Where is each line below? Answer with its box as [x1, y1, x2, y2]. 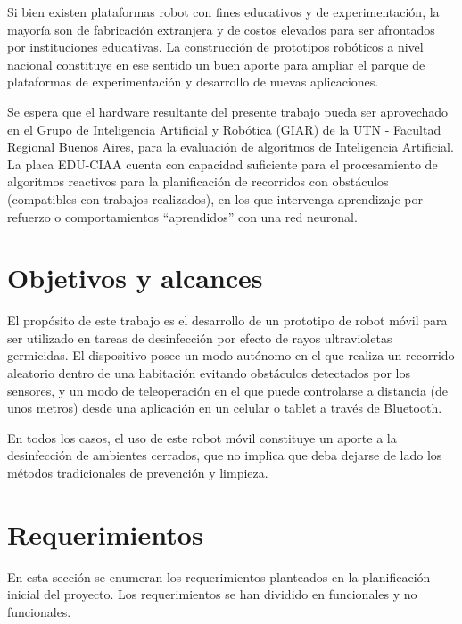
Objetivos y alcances [7, 259, 263, 296]
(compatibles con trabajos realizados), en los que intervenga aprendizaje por [7, 189, 424, 208]
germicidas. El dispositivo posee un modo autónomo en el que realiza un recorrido [7, 346, 455, 365]
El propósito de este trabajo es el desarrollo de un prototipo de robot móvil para [7, 311, 448, 330]
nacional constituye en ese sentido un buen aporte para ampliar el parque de [7, 54, 425, 73]
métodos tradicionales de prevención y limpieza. [7, 464, 268, 481]
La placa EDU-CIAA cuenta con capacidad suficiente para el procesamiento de [7, 154, 438, 173]
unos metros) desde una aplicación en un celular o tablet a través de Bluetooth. [7, 398, 442, 417]
